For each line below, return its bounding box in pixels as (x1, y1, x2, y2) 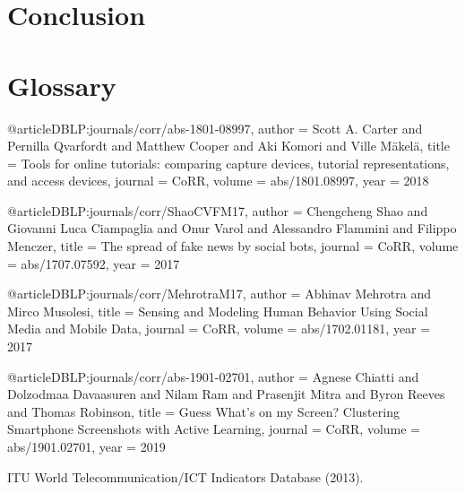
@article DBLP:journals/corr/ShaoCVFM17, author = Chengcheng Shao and (7, 201, 428, 220)
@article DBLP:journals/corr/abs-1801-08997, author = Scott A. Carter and (7, 118, 423, 137)
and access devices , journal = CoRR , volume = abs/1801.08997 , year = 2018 (7, 171, 429, 190)
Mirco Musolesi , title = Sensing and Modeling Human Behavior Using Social (7, 301, 428, 320)
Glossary (7, 66, 116, 103)
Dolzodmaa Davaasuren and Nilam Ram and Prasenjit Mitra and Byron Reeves (7, 385, 445, 403)
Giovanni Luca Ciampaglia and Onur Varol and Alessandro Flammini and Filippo (7, 219, 457, 238)
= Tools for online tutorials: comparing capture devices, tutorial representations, (7, 153, 450, 172)
